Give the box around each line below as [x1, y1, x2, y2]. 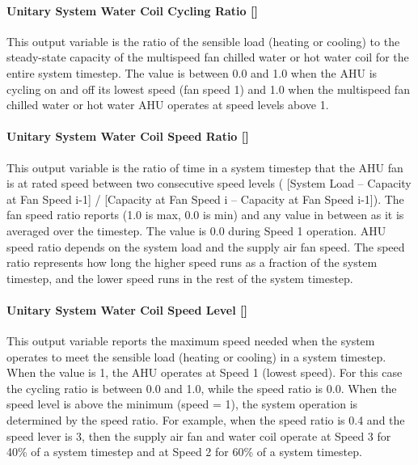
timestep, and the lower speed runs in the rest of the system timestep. [6, 269, 353, 286]
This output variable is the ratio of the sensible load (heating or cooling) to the [6, 32, 400, 49]
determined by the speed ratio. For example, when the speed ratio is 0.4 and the [6, 412, 405, 429]
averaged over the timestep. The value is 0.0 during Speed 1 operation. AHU [6, 222, 386, 239]
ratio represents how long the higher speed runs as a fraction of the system [6, 254, 378, 271]
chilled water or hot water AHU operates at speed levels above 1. [6, 96, 329, 113]
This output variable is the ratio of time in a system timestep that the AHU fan [6, 159, 403, 175]
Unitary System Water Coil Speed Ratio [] [6, 128, 249, 145]
